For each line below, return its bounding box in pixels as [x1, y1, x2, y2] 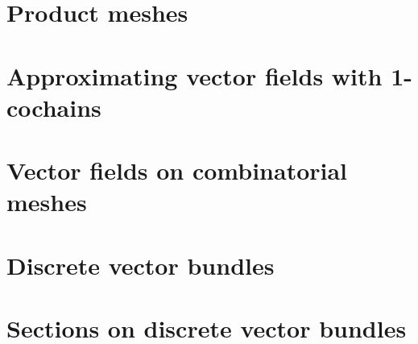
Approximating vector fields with [6, 59, 383, 92]
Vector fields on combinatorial [6, 154, 348, 187]
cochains [6, 90, 101, 123]
